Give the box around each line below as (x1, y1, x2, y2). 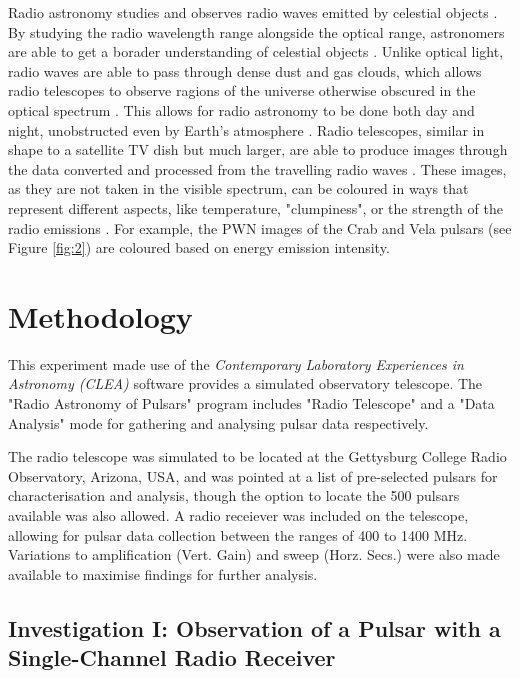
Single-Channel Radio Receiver (8, 642, 336, 673)
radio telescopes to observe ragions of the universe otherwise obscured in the (8, 80, 476, 101)
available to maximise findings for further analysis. (8, 563, 318, 584)
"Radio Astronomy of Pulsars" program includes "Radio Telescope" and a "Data (8, 393, 495, 414)
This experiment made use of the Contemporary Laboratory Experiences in (8, 353, 464, 374)
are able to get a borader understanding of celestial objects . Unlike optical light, (8, 41, 504, 62)
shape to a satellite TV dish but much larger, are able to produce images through (8, 139, 508, 160)
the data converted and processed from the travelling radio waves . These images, (8, 158, 507, 179)
